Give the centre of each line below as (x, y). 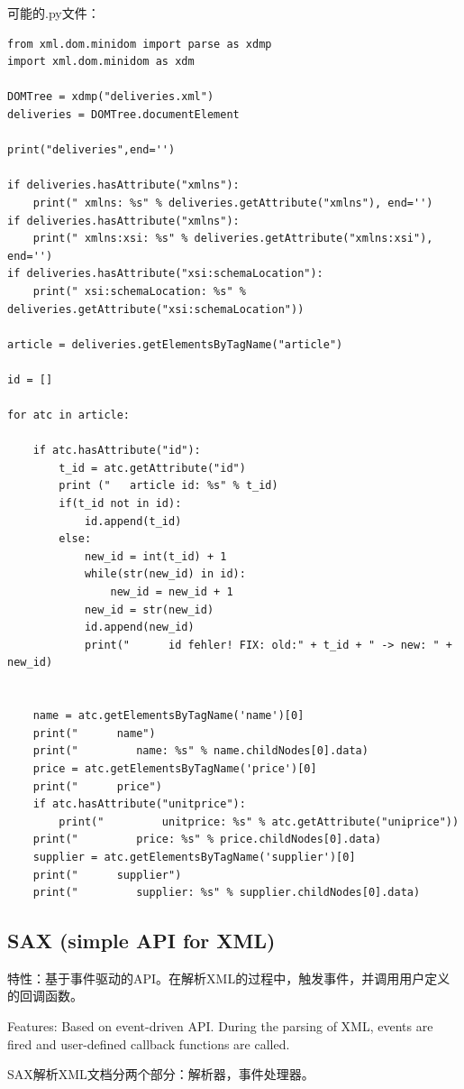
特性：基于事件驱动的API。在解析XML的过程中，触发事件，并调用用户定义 (229, 978)
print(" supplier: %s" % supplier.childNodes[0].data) (227, 893)
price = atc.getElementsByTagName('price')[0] (175, 768)
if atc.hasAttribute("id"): (117, 451)
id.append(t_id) (133, 521)
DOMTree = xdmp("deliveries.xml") (111, 97)
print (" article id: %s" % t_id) (168, 486)
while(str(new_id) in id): (165, 574)
